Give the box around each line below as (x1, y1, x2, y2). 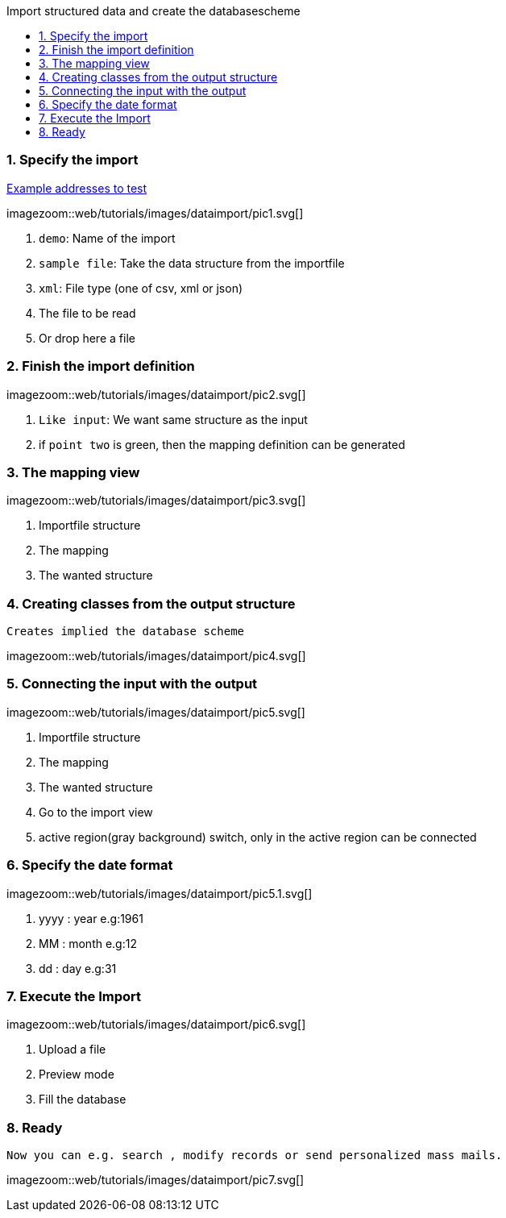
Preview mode (39, 1067, 114, 1082)
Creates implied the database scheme (6, 625, 245, 638)
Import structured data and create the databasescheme (6, 4, 301, 18)
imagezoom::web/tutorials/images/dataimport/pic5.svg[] (6, 705, 305, 719)
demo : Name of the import (39, 231, 176, 245)
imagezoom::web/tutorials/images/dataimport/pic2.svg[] (6, 387, 306, 401)
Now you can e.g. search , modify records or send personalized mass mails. (6, 1149, 503, 1162)
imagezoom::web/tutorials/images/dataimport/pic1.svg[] (6, 206, 304, 220)
